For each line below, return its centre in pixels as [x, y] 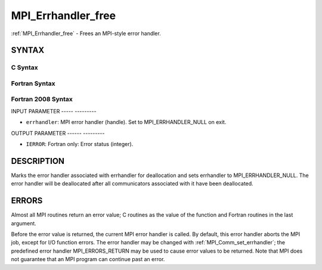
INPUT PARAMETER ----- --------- [54, 111]
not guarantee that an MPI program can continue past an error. [88, 259]
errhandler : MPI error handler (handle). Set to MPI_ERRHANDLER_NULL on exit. [126, 122]
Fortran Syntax [33, 83]
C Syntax [24, 67]
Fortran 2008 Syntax [42, 100]
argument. [24, 223]
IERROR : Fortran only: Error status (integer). [80, 144]
